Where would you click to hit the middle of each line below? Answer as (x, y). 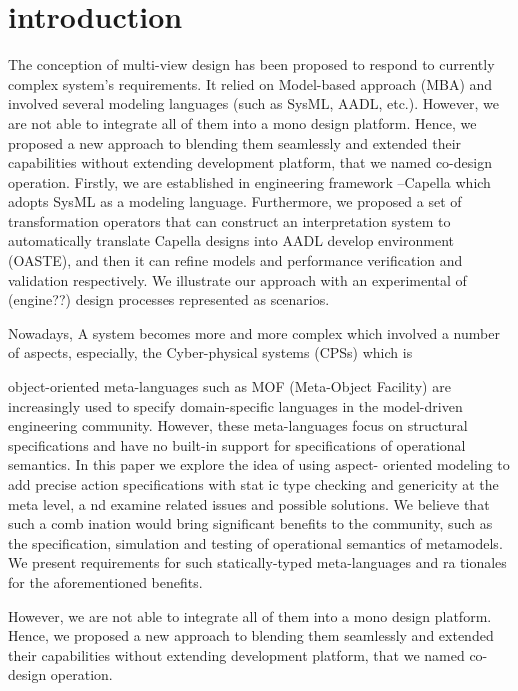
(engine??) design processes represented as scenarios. (169, 299)
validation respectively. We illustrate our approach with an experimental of (237, 279)
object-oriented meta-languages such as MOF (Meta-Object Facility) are (229, 386)
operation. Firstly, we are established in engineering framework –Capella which (249, 181)
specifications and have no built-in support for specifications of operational (237, 444)
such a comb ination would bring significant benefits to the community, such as (250, 523)
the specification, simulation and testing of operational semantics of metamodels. (255, 542)
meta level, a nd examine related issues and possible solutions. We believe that (249, 503)
